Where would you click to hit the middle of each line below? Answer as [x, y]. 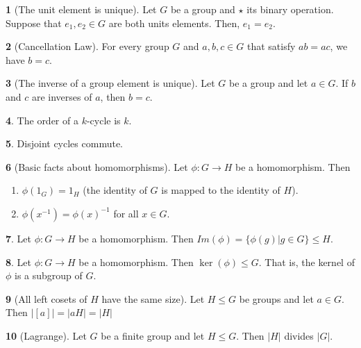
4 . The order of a [42, 120]
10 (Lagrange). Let [46, 335]
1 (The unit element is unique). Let [81, 9]
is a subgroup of [49, 275]
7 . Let [19, 238]
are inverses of [62, 96]
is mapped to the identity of [221, 190]
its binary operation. [290, 9]
